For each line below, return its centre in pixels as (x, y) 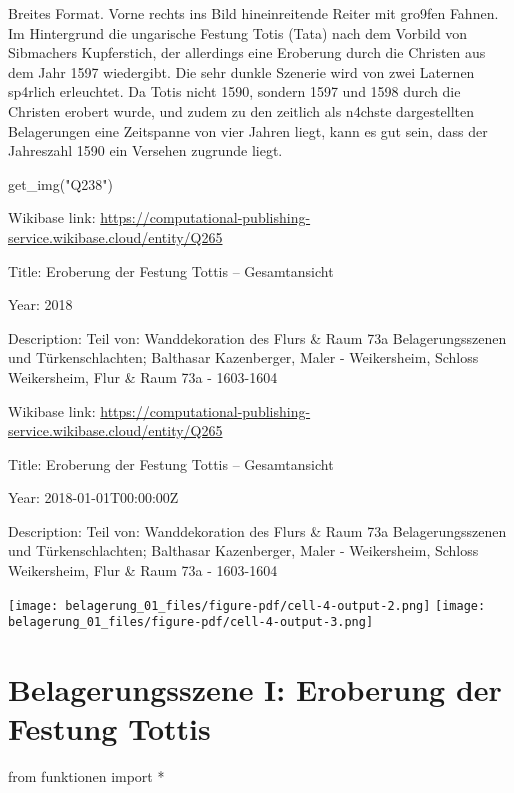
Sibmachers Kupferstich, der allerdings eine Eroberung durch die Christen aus (247, 52)
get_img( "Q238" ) (60, 183)
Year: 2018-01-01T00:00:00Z (93, 497)
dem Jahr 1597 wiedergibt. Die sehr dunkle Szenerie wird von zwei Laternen (241, 71)
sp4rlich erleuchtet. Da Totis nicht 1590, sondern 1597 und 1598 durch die (234, 91)
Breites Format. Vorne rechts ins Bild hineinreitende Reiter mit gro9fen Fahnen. (253, 13)
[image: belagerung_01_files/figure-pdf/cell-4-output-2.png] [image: (247, 605)
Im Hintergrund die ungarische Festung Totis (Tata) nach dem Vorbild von (238, 32)
